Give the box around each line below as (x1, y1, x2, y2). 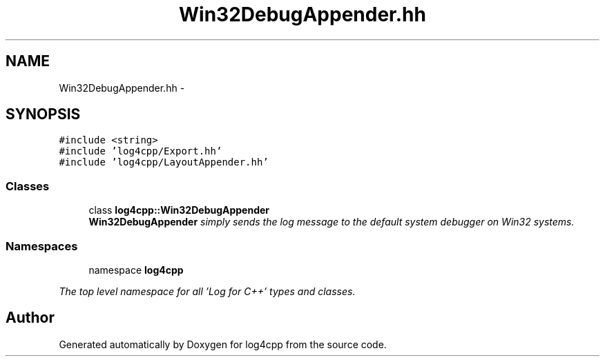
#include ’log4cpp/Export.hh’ (59, 145, 222, 157)
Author (6, 309, 55, 327)
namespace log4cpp (88, 263, 184, 276)
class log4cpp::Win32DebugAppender (88, 204, 270, 217)
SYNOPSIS (6, 105, 81, 123)
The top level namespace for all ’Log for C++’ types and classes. (59, 285, 356, 297)
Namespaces (6, 239, 78, 253)
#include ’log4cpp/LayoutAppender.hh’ (59, 157, 269, 168)
